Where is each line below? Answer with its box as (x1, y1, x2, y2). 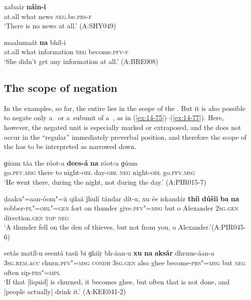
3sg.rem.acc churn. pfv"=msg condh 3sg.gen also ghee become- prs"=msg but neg (4, 257, 246, 268)
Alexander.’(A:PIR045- (178, 222, 246, 232)
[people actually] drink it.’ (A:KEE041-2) (4, 286, 126, 296)
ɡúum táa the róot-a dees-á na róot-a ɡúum (4, 157, 138, 168)
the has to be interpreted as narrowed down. (4, 141, 137, 151)
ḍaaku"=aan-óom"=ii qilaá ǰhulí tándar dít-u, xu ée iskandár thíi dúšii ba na (4, 193, 239, 203)
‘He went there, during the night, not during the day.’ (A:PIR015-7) (4, 176, 207, 187)
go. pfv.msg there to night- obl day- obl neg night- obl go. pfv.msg (4, 167, 195, 177)
